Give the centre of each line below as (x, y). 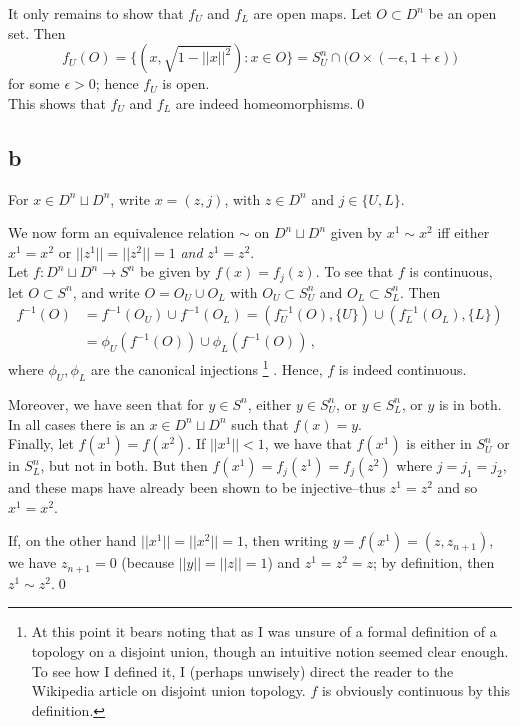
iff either (463, 232)
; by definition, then (434, 562)
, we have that (308, 443)
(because (147, 562)
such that (260, 423)
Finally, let (41, 443)
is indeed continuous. (402, 369)
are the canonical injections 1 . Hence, (207, 368)
